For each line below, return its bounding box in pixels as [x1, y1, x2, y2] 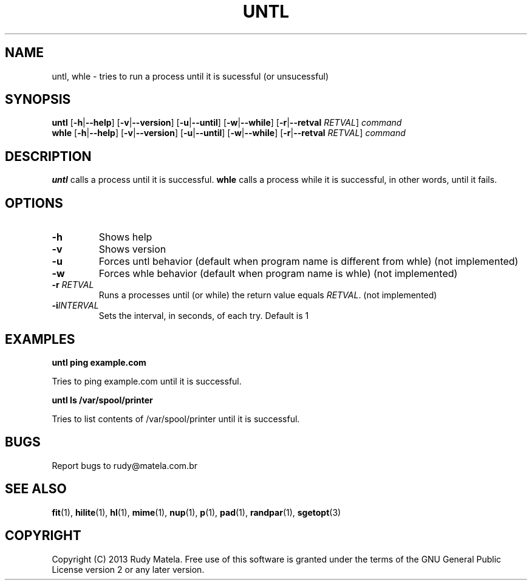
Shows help [98, 231, 152, 244]
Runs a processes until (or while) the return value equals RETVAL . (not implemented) [98, 290, 437, 301]
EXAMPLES [5, 331, 75, 347]
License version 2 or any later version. [52, 564, 205, 575]
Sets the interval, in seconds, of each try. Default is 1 [98, 310, 309, 321]
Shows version [98, 243, 166, 256]
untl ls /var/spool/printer [52, 394, 153, 405]
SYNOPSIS [5, 92, 71, 108]
